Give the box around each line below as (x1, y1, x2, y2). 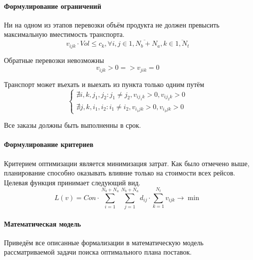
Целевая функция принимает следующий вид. (4, 177, 141, 187)
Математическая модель (4, 218, 81, 229)
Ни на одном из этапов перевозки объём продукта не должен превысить (4, 19, 220, 29)
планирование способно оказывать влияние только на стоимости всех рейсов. (4, 168, 235, 178)
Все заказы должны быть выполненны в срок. (4, 120, 141, 130)
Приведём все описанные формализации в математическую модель (4, 237, 204, 247)
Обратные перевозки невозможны (4, 55, 104, 65)
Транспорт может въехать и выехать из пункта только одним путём (4, 79, 204, 89)
